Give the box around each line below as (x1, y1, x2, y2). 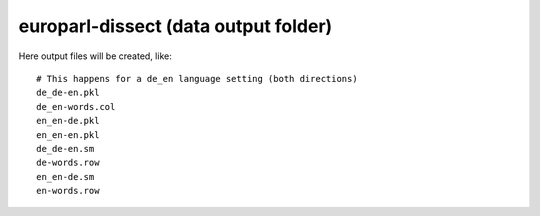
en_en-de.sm (36, 171, 95, 182)
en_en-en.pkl (36, 129, 100, 140)
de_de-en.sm (36, 143, 95, 154)
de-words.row (36, 157, 100, 169)
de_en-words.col (36, 101, 116, 112)
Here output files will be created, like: (18, 50, 172, 62)
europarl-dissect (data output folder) (18, 15, 333, 37)
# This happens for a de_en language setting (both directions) (36, 73, 359, 84)
